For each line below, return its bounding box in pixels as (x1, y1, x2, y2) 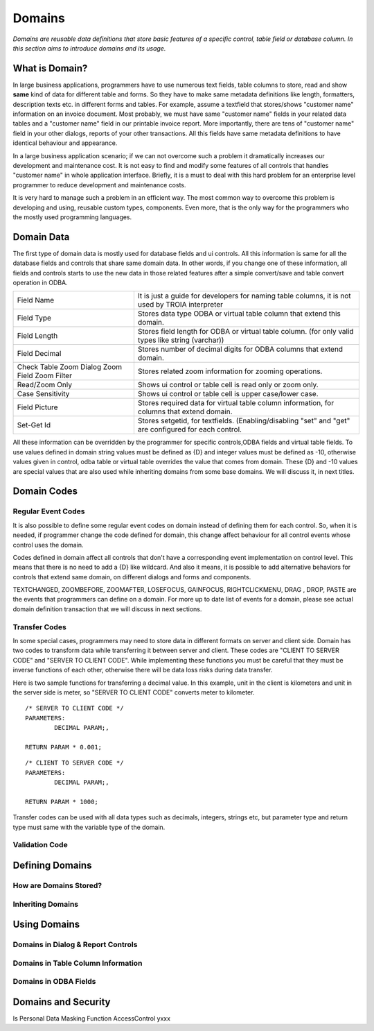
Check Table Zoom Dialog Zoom (17, 362, 123, 372)
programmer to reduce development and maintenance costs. (12, 180, 186, 189)
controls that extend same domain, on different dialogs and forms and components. (12, 572, 251, 581)
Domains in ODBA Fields (12, 977, 96, 987)
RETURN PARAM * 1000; (25, 798, 98, 806)
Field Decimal (17, 349, 62, 359)
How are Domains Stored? (12, 880, 103, 890)
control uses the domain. (12, 540, 84, 549)
